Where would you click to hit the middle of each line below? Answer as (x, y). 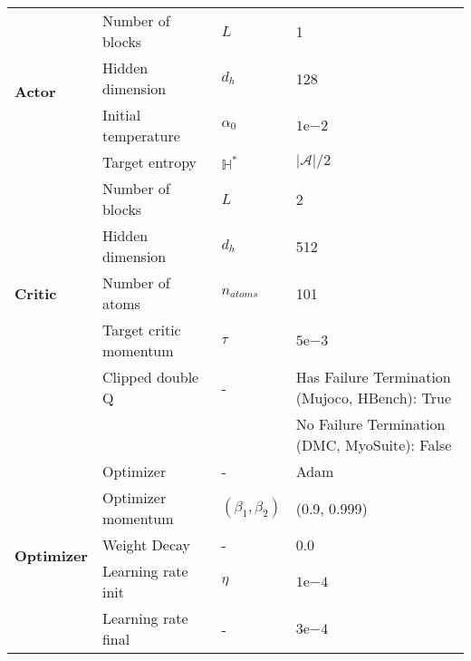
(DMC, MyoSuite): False (374, 445)
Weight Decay (146, 544)
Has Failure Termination (373, 377)
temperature (141, 136)
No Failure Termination (370, 424)
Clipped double (150, 377)
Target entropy (149, 162)
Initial (121, 115)
